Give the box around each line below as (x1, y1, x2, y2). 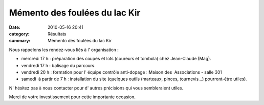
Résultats (47, 31, 66, 36)
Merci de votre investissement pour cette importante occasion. (9, 94, 136, 100)
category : (9, 31, 30, 36)
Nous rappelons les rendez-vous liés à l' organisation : (9, 47, 119, 52)
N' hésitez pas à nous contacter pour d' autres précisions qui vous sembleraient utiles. (9, 85, 183, 91)
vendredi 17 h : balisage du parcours (21, 62, 95, 68)
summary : (9, 38, 31, 44)
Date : (9, 24, 21, 30)
